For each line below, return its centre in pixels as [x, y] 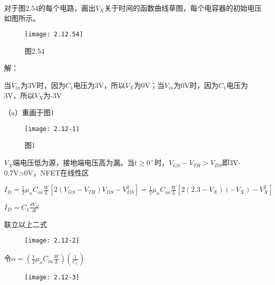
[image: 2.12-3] [52, 278]
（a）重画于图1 [29, 112]
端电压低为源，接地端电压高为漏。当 [74, 162]
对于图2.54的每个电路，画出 [50, 8]
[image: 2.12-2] [52, 241]
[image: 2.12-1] [52, 129]
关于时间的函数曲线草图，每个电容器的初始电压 [183, 8]
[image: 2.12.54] [54, 35]
